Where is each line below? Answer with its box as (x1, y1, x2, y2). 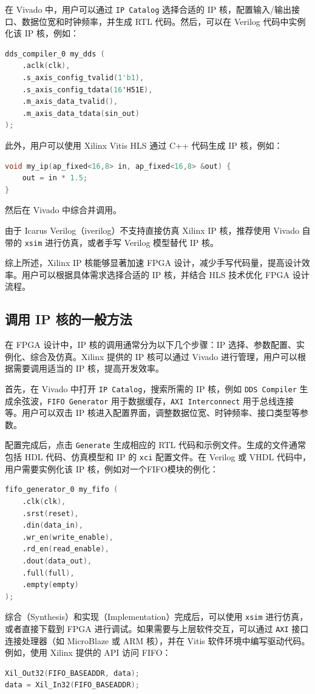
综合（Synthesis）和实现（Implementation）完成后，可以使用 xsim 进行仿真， (5, 610, 308, 623)
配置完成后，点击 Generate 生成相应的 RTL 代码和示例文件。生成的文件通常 (5, 438, 306, 451)
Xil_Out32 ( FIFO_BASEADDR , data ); (5, 668, 140, 678)
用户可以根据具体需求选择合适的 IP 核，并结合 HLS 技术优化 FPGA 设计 (21, 268, 310, 281)
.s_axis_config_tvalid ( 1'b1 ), (22, 73, 144, 83)
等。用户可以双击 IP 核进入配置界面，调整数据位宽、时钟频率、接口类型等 (5, 406, 300, 419)
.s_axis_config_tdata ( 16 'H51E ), (22, 85, 153, 94)
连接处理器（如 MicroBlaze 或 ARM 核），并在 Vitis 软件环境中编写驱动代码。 (5, 634, 310, 647)
